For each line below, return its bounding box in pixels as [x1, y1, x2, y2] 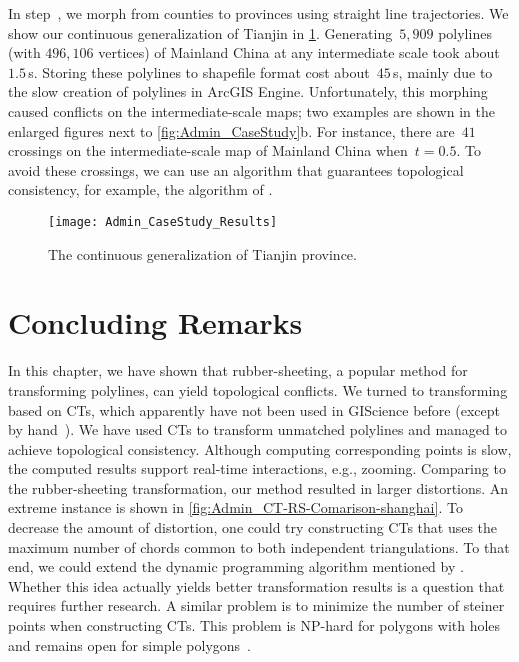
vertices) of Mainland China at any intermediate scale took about [98, 42, 500, 63]
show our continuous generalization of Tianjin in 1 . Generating [8, 22, 393, 43]
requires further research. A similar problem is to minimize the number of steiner [8, 595, 505, 616]
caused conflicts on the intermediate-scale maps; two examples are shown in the [8, 100, 495, 121]
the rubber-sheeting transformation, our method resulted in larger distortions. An [8, 477, 509, 498]
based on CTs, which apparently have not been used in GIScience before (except [8, 399, 500, 420]
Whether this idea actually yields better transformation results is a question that [8, 575, 505, 596]
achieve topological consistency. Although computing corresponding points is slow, [8, 438, 512, 459]
